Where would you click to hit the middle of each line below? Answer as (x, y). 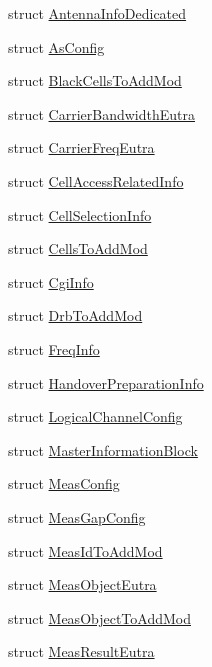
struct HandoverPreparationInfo (106, 382)
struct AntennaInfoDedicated (97, 13)
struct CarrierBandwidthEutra (101, 113)
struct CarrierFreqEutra (81, 147)
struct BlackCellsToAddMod (95, 80)
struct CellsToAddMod (78, 248)
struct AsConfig (56, 46)
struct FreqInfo (54, 348)
